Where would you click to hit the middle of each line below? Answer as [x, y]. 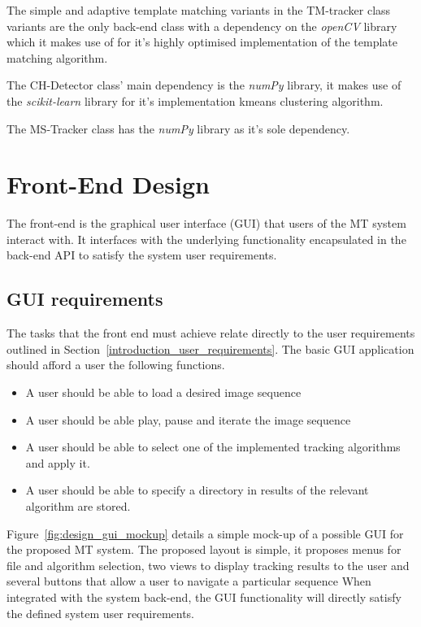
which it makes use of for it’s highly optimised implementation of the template [202, 42]
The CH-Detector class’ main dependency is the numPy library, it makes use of [204, 85]
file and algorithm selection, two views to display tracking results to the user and [208, 565]
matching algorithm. [57, 57]
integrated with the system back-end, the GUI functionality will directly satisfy [204, 597]
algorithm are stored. [78, 506]
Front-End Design [108, 184]
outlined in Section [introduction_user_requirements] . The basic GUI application [210, 348]
